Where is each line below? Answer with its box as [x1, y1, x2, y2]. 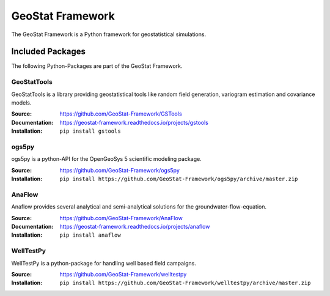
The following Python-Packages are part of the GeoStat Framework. [11, 62, 183, 70]
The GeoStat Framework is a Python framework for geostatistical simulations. [11, 31, 207, 38]
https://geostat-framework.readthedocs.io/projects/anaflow [59, 223, 210, 230]
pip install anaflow [59, 232, 122, 239]
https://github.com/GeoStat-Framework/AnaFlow [59, 214, 183, 221]
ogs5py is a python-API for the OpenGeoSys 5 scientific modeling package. [11, 155, 202, 163]
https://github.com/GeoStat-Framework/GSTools [59, 110, 183, 117]
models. [11, 98, 32, 106]
